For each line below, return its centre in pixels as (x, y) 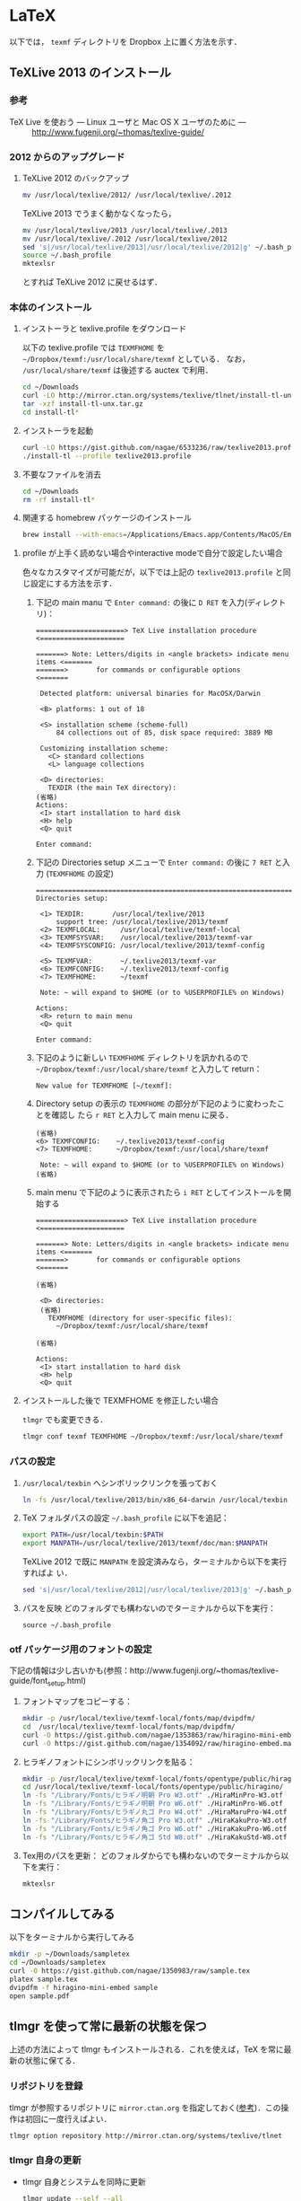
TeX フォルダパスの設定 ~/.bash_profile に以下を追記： (126, 1518)
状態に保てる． (52, 2061)
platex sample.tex (43, 1979)
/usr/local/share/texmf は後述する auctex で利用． (117, 370)
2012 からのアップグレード (67, 156)
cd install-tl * (51, 413)
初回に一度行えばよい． (68, 2118)
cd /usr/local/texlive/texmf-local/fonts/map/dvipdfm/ (129, 1726)
